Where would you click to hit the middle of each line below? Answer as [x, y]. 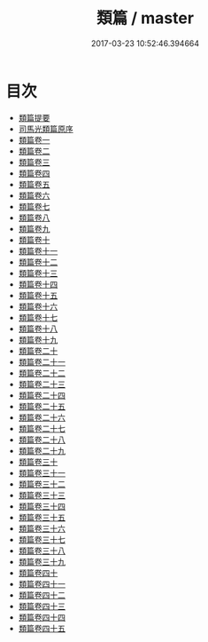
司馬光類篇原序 [46, 129]
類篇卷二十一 [42, 361]
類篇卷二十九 [42, 450]
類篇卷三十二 [42, 484]
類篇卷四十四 [42, 617]
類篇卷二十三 [42, 384]
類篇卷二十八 [42, 440]
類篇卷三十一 [42, 472]
